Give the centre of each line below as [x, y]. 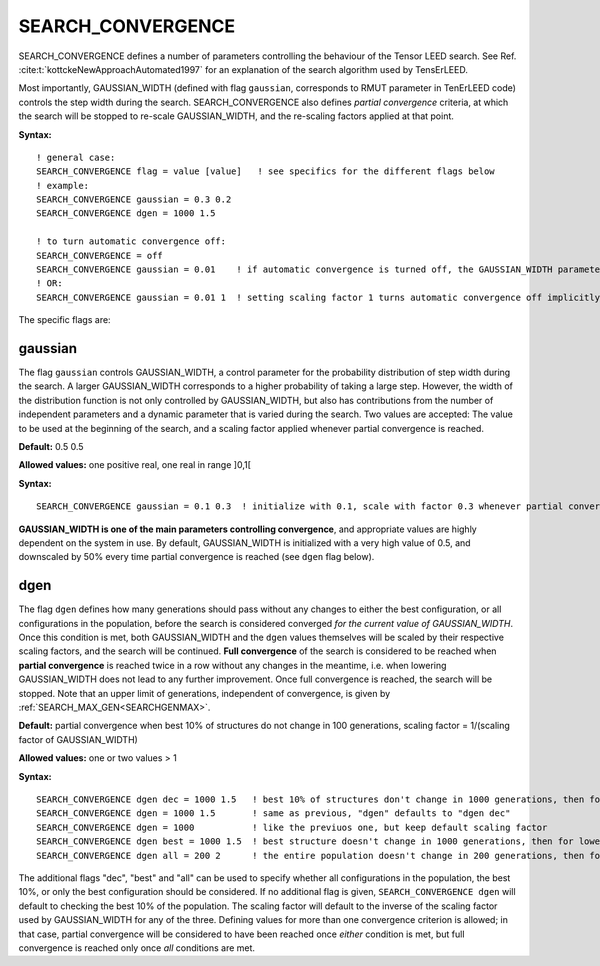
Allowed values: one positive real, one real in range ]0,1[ [135, 465]
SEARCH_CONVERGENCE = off [100, 255]
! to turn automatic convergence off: [131, 241]
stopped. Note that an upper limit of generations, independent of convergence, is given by [204, 693]
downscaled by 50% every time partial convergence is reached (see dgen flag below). [196, 557]
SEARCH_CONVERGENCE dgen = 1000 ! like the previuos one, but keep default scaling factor [292, 827]
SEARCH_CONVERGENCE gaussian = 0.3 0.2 [134, 199]
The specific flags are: [64, 320]
